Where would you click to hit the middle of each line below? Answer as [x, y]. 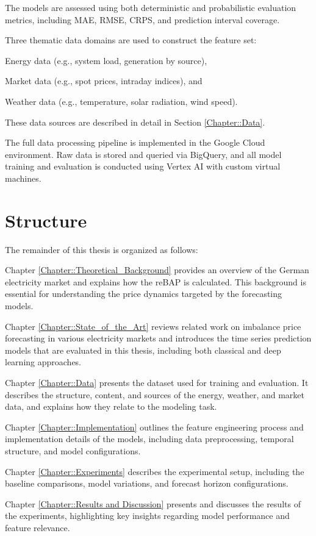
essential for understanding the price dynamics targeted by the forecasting [144, 294]
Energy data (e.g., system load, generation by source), [106, 60]
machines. [23, 178]
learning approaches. [43, 362]
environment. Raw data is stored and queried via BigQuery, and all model [143, 154]
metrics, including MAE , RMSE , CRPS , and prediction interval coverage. [142, 19]
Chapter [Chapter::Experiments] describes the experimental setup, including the [155, 471]
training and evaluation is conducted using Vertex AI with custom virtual [143, 166]
